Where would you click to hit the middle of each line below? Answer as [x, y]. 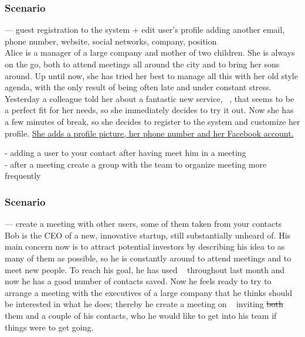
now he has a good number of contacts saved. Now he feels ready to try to [138, 281]
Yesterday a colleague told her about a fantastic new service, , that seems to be [150, 98]
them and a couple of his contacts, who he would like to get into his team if [141, 315]
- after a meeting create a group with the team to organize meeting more [136, 164]
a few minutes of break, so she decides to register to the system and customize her [152, 121]
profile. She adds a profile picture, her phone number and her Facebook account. [149, 133]
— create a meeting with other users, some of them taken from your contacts [143, 224]
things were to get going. [49, 327]
